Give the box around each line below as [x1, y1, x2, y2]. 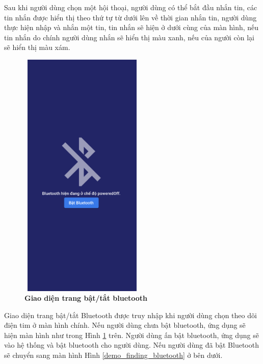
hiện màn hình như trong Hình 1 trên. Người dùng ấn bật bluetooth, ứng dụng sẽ [4, 329, 259, 340]
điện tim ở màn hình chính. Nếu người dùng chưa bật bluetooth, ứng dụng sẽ [4, 320, 246, 330]
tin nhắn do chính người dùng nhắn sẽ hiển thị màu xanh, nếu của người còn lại [4, 32, 254, 42]
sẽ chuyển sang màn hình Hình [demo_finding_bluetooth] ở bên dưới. [4, 350, 223, 360]
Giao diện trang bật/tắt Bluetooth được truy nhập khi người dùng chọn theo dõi [4, 309, 257, 320]
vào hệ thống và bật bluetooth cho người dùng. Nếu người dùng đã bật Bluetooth [4, 340, 259, 350]
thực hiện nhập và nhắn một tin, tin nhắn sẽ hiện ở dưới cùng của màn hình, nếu [4, 22, 259, 33]
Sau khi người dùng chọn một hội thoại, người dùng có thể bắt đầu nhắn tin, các [4, 2, 257, 12]
